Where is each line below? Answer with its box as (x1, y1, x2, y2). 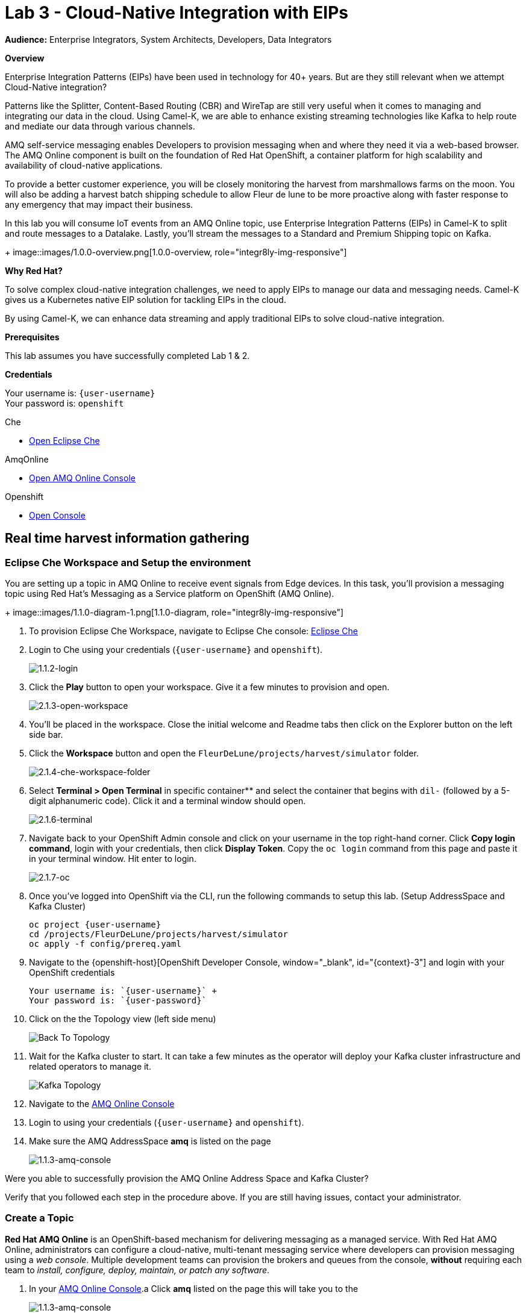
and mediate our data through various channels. (5, 120, 195, 131)
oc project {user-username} (29, 919, 161, 929)
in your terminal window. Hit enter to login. (29, 853, 196, 864)
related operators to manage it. (29, 1061, 151, 1071)
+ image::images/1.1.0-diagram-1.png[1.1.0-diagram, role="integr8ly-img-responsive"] (5, 607, 344, 617)
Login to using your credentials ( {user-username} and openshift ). (29, 1117, 304, 1127)
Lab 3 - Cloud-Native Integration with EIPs (5, 2, 348, 23)
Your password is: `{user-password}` (29, 995, 207, 1005)
